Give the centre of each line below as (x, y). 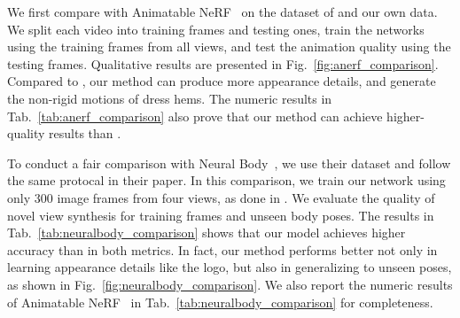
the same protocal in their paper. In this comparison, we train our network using (226, 180)
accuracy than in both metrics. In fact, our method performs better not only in (222, 249)
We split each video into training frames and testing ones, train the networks (216, 29)
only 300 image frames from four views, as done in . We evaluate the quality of (221, 197)
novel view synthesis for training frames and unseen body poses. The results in (221, 215)
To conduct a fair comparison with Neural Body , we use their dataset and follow (229, 163)
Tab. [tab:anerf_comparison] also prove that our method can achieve (195, 116)
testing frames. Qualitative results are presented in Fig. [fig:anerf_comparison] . (223, 63)
